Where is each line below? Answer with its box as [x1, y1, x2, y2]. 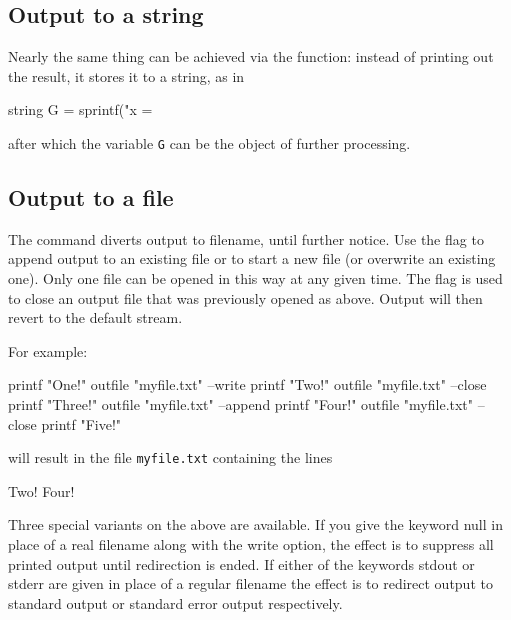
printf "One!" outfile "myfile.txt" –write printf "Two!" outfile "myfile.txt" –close [8, 374, 487, 395]
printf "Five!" [41, 413, 122, 434]
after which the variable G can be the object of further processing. [8, 132, 411, 153]
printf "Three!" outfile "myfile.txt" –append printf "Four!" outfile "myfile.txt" [8, 394, 474, 414]
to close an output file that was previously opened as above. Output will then [8, 287, 483, 308]
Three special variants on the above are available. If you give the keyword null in [8, 514, 503, 535]
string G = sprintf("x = [8, 99, 153, 120]
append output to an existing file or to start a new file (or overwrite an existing [8, 248, 496, 269]
